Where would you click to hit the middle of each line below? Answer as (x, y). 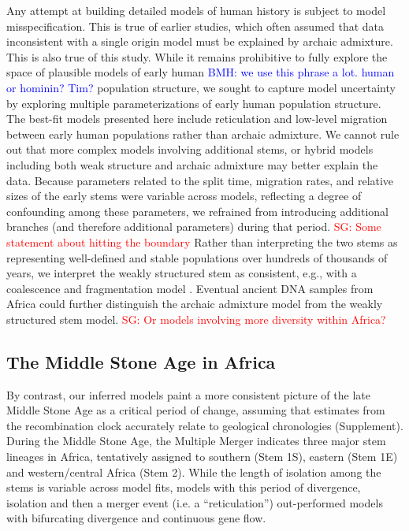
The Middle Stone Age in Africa (141, 361)
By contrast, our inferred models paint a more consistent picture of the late (188, 394)
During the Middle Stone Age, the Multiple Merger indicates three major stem (196, 441)
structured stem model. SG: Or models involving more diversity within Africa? (196, 319)
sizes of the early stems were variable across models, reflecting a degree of (184, 196)
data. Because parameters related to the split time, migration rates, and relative (200, 180)
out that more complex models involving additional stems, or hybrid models (190, 149)
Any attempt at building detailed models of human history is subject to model (196, 10)
